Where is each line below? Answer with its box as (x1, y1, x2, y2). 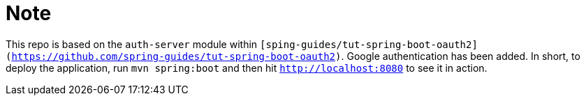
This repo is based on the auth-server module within (6, 38, 258, 50)
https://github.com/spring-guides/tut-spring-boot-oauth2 (11, 50, 336, 62)
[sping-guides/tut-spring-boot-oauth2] (260, 38, 478, 50)
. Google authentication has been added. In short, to (341, 49, 580, 62)
